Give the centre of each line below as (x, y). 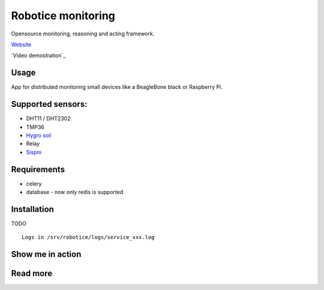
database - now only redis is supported (75, 192)
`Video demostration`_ (38, 56)
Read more (32, 273)
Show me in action (46, 254)
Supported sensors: (49, 104)
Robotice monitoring (63, 16)
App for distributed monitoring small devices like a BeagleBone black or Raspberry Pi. (117, 87)
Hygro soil (39, 135)
